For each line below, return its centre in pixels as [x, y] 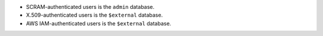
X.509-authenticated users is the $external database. [95, 15]
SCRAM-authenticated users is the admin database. [90, 7]
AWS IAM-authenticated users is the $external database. [99, 23]
